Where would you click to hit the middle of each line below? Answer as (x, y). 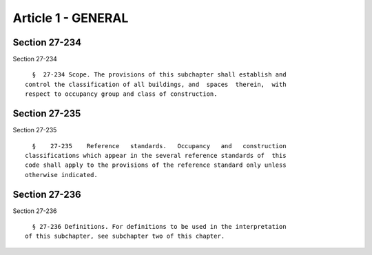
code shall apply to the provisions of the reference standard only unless (156, 165)
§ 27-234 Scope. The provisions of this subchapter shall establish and (159, 75)
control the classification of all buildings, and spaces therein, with (156, 84)
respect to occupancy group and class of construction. (121, 94)
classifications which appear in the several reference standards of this (156, 155)
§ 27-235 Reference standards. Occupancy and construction (159, 146)
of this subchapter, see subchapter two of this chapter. (125, 236)
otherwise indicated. (61, 175)
